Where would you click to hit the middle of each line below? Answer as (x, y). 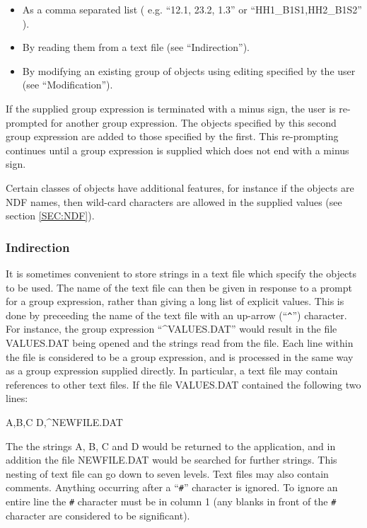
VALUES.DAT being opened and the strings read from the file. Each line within (180, 342)
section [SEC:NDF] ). (50, 216)
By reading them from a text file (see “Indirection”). (136, 47)
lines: (17, 398)
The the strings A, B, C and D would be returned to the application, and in (171, 446)
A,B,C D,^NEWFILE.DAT (64, 421)
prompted (27, 122)
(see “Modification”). (68, 85)
